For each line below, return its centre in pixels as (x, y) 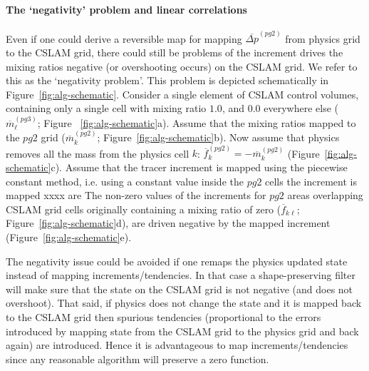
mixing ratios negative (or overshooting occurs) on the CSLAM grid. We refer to (182, 66)
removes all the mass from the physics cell (98, 153)
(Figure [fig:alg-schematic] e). (69, 237)
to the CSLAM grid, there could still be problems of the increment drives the (175, 52)
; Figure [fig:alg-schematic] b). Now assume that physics (218, 137)
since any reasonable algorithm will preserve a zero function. (137, 359)
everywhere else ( (301, 108)
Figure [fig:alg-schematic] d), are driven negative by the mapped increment (168, 223)
